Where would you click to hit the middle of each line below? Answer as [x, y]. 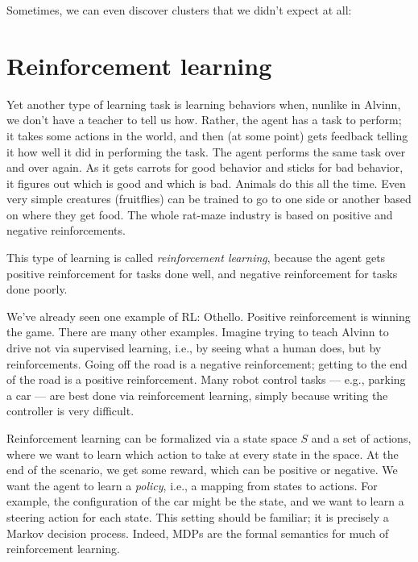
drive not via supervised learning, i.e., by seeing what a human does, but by [194, 348]
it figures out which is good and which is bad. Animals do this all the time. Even [206, 183]
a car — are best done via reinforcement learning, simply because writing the [197, 395]
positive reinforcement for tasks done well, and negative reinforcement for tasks [202, 273]
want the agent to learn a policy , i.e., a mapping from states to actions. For [192, 485]
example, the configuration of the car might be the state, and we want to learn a [205, 501]
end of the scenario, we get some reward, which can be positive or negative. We [202, 470]
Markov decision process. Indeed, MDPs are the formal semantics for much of [198, 533]
